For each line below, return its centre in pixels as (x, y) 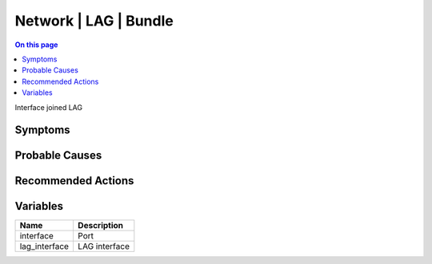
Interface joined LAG (49, 107)
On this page (36, 45)
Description (100, 226)
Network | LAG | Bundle (94, 21)
